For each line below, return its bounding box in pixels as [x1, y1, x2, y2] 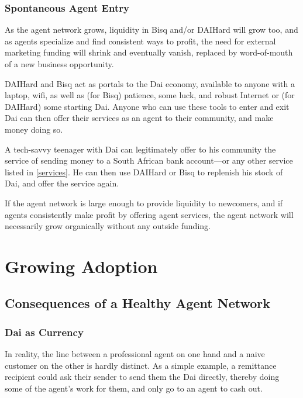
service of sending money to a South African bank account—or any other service [5, 154, 293, 167]
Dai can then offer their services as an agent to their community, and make [5, 112, 274, 124]
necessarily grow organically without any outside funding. [5, 220, 211, 232]
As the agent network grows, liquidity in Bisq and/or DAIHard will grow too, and [5, 23, 298, 36]
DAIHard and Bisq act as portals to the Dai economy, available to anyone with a [5, 77, 295, 89]
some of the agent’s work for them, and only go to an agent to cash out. [5, 382, 263, 394]
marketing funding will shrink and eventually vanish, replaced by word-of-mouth [5, 46, 293, 58]
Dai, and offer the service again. [5, 177, 119, 189]
